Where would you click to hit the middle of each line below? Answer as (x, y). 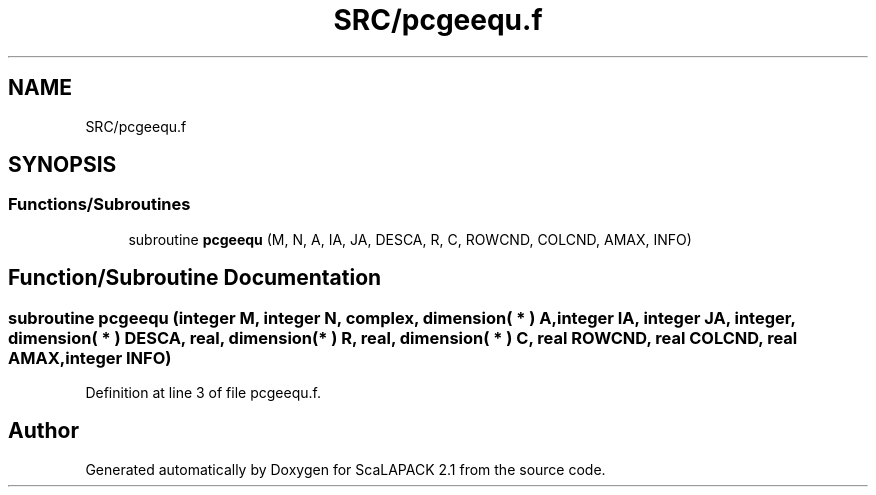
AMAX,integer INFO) (90, 357)
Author (43, 431)
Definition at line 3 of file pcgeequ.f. (203, 393)
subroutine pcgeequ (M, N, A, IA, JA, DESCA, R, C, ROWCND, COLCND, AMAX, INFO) (410, 239)
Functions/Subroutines (99, 204)
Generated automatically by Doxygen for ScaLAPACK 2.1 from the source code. (345, 469)
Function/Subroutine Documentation (195, 278)
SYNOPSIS (62, 165)
